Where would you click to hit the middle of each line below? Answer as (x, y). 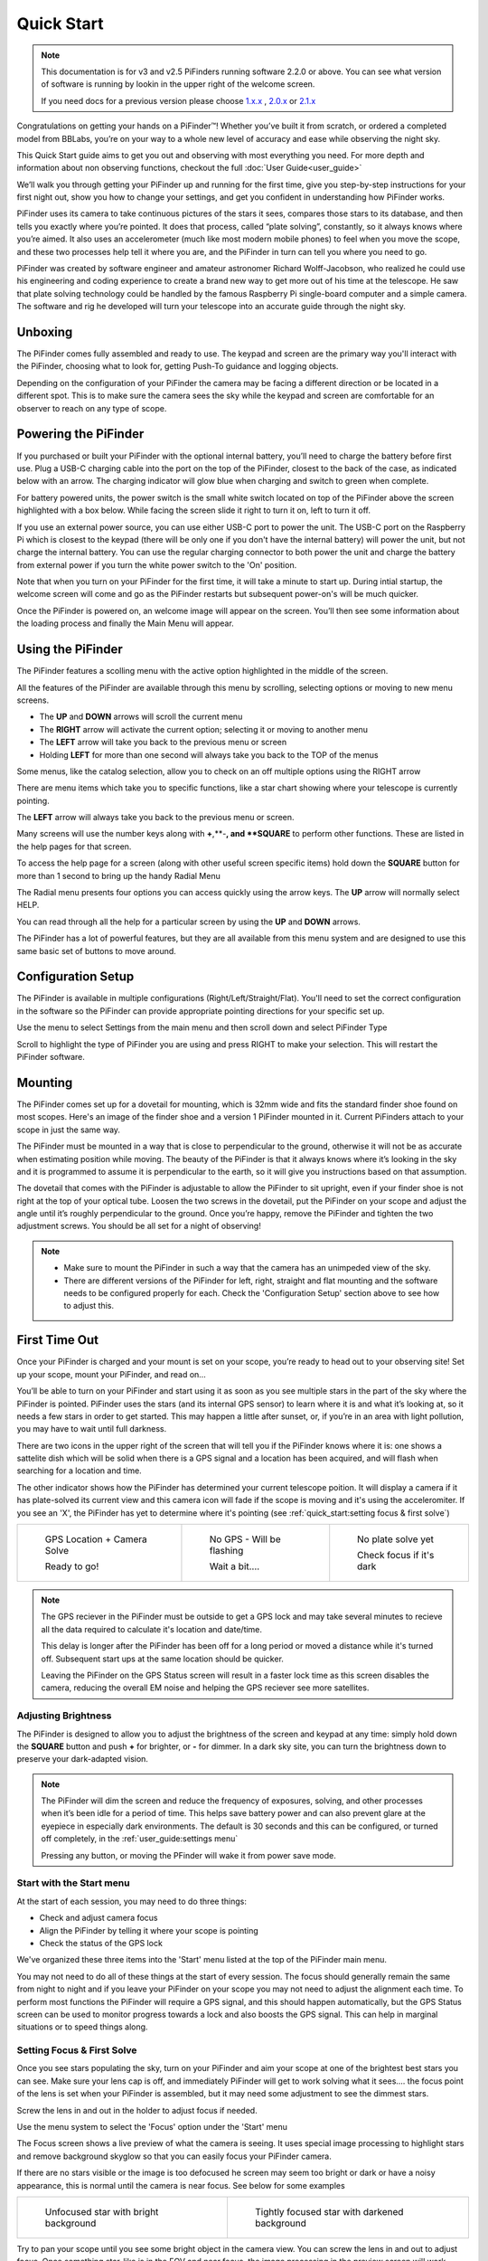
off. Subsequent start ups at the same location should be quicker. (163, 1659)
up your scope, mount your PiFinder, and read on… (112, 1374)
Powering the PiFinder (80, 434)
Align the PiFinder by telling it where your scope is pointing (149, 1930)
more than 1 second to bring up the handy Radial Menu (118, 875)
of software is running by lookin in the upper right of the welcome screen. (178, 84)
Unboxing (45, 332)
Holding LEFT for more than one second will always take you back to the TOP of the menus (209, 754)
